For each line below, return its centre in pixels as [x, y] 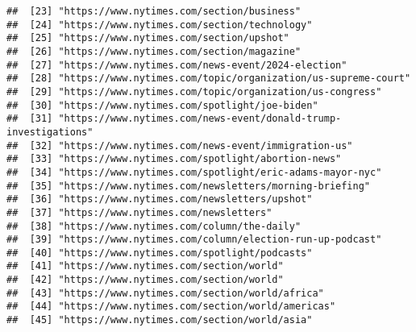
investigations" [50, 132]
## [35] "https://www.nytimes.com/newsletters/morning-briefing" [189, 186]
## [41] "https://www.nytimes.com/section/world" [145, 266]
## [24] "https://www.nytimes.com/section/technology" [160, 25]
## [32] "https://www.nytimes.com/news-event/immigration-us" [180, 145]
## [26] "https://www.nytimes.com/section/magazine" [154, 51]
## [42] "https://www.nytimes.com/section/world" [145, 280]
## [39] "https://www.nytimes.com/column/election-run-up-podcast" [194, 240]
